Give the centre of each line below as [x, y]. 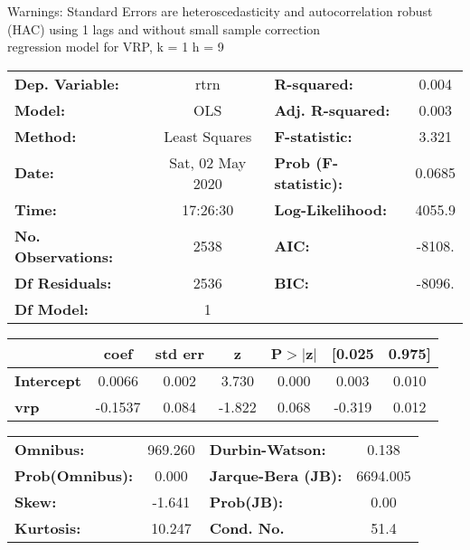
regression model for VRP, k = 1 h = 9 [116, 47]
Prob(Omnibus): [74, 475]
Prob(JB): [246, 501]
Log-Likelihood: [331, 209]
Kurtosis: [48, 527]
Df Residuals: [63, 282]
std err [179, 353]
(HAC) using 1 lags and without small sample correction [164, 28]
